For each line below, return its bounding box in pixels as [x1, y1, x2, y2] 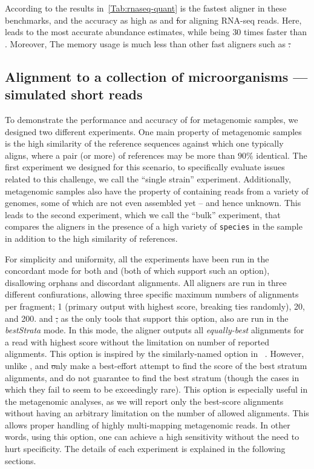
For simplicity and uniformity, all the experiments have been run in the [5, 252, 269, 265]
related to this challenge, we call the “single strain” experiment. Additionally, [5, 172, 291, 185]
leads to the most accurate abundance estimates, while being [5, 25, 230, 38]
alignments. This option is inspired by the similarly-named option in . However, [5, 347, 304, 360]
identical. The [256, 148, 307, 161]
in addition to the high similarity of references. [5, 231, 178, 244]
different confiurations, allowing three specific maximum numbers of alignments [5, 288, 299, 301]
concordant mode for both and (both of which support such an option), [5, 264, 270, 277]
